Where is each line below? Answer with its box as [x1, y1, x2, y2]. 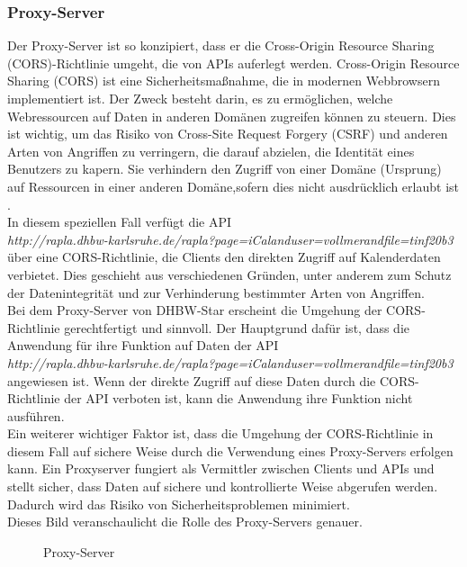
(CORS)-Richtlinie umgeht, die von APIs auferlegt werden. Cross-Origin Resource [7, 53, 460, 72]
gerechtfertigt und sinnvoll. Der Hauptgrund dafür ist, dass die [64, 318, 410, 337]
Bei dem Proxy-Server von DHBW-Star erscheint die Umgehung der [7, 301, 382, 319]
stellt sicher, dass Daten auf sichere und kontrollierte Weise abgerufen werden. [7, 477, 438, 496]
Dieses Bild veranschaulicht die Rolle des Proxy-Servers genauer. [7, 512, 363, 531]
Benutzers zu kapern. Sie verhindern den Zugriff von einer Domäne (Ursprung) [7, 159, 442, 178]
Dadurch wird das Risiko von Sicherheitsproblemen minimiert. [7, 494, 350, 513]
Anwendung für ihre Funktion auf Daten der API [7, 336, 279, 355]
